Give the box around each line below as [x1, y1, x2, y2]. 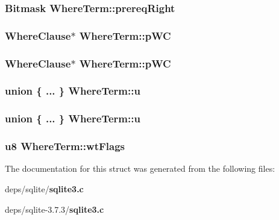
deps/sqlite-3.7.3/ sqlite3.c [5, 203, 104, 215]
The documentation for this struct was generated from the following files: [5, 162, 275, 175]
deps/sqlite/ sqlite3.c [5, 183, 84, 195]
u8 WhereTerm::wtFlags [5, 139, 125, 154]
